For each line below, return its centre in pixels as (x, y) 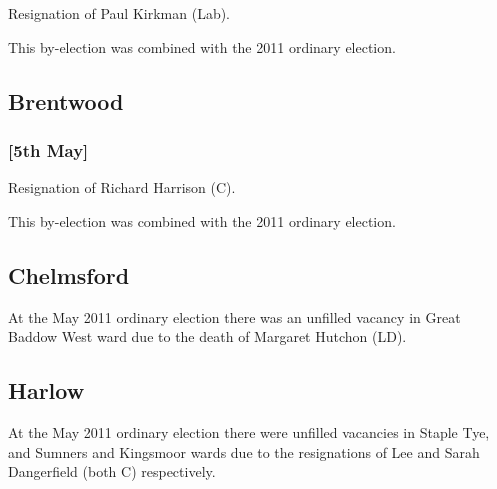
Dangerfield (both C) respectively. (112, 471)
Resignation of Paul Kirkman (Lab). (119, 13)
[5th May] (48, 149)
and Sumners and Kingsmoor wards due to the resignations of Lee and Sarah (244, 451)
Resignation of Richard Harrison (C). (122, 187)
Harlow (46, 390)
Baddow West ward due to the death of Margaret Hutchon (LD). (207, 336)
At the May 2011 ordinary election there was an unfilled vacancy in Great (234, 316)
